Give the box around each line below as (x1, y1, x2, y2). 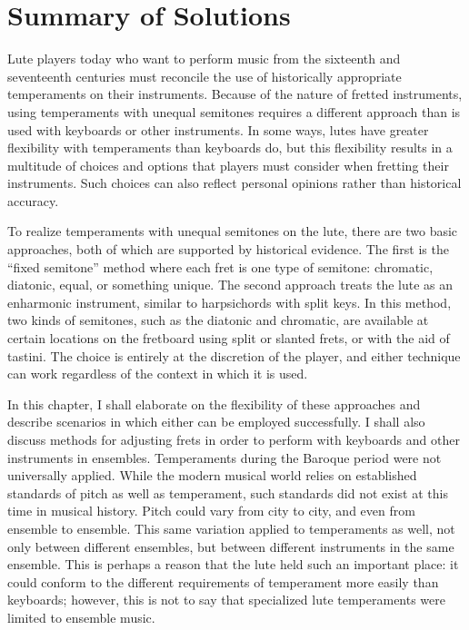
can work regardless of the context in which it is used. (7, 364, 308, 383)
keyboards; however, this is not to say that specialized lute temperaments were (7, 590, 446, 609)
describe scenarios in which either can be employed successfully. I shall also (7, 412, 425, 431)
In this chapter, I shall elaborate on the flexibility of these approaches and (7, 394, 421, 413)
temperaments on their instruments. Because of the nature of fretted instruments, (7, 84, 463, 103)
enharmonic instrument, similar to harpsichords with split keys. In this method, (7, 292, 452, 311)
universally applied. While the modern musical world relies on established (7, 466, 417, 485)
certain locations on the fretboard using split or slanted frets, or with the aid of (7, 329, 450, 348)
